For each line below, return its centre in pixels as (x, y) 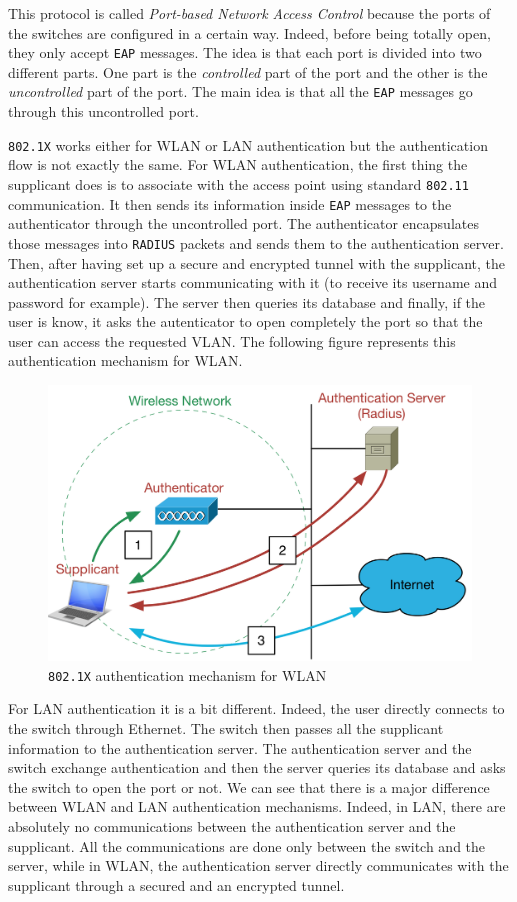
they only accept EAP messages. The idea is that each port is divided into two (245, 52)
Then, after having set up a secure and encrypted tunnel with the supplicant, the (256, 262)
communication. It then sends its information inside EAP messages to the (230, 203)
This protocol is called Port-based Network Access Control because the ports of (249, 13)
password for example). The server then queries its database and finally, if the (247, 301)
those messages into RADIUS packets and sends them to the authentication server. (256, 242)
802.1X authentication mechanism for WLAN (187, 674)
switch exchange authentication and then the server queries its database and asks (257, 767)
